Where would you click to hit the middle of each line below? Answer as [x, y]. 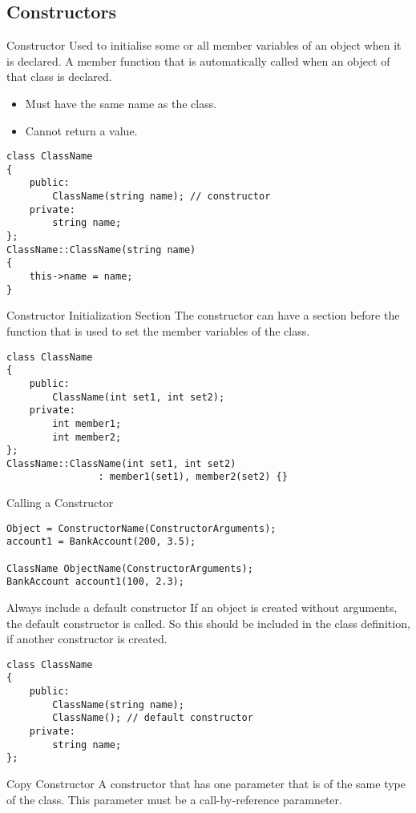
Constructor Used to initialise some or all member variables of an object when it [204, 45]
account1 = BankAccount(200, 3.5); [101, 542]
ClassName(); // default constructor [153, 718]
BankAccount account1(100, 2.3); [95, 582]
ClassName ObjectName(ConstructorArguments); [130, 568]
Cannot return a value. [81, 130]
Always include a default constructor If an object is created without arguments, [202, 608]
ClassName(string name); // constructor [162, 197]
